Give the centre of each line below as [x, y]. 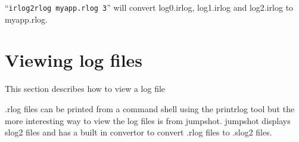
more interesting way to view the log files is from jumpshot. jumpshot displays [148, 120]
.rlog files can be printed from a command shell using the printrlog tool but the [150, 108]
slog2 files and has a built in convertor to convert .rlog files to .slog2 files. [138, 132]
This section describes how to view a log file [85, 89]
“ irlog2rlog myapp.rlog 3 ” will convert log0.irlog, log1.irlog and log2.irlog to [149, 7]
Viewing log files [74, 60]
